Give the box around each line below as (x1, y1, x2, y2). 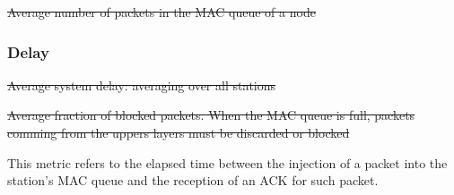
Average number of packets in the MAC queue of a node (7, 3, 316, 21)
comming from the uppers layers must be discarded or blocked (7, 123, 350, 141)
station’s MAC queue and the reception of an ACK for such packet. (7, 171, 379, 190)
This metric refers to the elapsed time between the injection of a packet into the (7, 153, 448, 172)
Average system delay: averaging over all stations (7, 75, 276, 94)
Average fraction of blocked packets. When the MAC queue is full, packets (7, 106, 415, 124)
